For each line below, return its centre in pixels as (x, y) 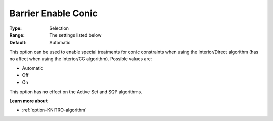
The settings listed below (75, 35)
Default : (18, 43)
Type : (16, 28)
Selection (59, 28)
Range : (17, 35)
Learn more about (29, 101)
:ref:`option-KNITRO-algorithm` (54, 110)
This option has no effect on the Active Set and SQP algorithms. (76, 92)
